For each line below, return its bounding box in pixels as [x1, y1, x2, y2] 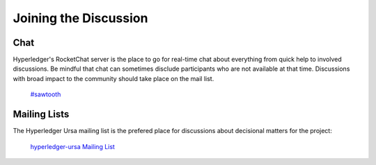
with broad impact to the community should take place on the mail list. [13, 74, 214, 82]
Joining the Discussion [13, 10, 148, 26]
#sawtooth [30, 90, 61, 98]
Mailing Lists [13, 108, 70, 121]
